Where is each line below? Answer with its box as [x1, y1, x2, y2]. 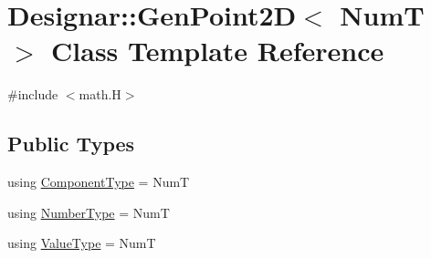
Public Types [7, 129, 135, 158]
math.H [79, 85, 121, 104]
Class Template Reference [51, 32, 384, 69]
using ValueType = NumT [7, 233, 156, 253]
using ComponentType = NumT [7, 172, 190, 191]
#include [7, 85, 58, 104]
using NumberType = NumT [7, 202, 170, 222]
